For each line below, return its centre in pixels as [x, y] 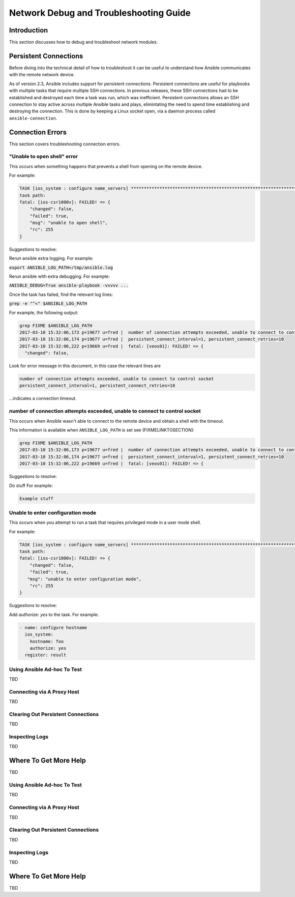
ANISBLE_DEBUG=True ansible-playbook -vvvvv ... [69, 286]
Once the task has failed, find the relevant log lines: [61, 294]
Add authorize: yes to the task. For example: [54, 614]
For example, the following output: [44, 313]
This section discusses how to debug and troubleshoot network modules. [84, 42]
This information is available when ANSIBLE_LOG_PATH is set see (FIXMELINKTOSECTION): [102, 430]
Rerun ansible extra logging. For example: [51, 259]
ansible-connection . [33, 118]
